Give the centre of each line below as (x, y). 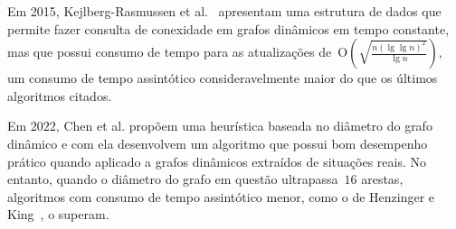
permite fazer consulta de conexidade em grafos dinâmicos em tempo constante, (228, 28)
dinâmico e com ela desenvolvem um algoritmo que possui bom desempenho (218, 143)
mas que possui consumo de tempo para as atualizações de (170, 52)
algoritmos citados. (60, 95)
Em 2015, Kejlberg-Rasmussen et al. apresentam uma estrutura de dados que (224, 11)
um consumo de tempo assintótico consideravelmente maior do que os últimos (223, 78)
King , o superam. (58, 214)
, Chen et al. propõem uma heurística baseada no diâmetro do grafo (244, 126)
